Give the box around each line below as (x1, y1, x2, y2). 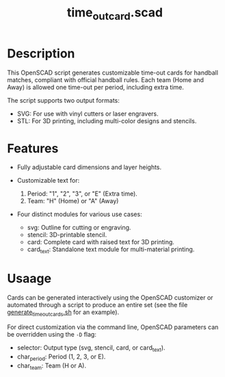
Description (7, 46, 75, 61)
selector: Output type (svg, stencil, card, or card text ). (16, 343, 166, 353)
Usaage (7, 271, 52, 287)
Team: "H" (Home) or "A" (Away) (27, 197, 119, 205)
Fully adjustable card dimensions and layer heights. (16, 163, 162, 172)
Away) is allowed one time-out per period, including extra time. (7, 83, 185, 91)
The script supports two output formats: (7, 96, 120, 104)
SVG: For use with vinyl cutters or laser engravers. (16, 109, 159, 118)
